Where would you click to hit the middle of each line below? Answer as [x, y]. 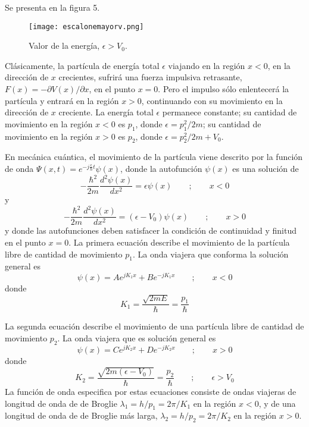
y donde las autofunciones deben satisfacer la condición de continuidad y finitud [151, 230]
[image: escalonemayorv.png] [86, 26]
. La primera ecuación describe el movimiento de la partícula [179, 242]
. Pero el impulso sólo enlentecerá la [224, 89]
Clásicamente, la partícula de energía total [82, 65]
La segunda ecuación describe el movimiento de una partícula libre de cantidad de [154, 326]
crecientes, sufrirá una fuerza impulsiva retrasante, [150, 77]
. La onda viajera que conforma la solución [211, 254]
